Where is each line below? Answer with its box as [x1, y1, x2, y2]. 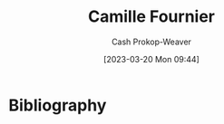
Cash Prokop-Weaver [111, 36, 192, 47]
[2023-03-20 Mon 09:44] [102, 53, 200, 64]
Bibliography [8, 95, 107, 115]
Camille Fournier [88, 6, 215, 27]
